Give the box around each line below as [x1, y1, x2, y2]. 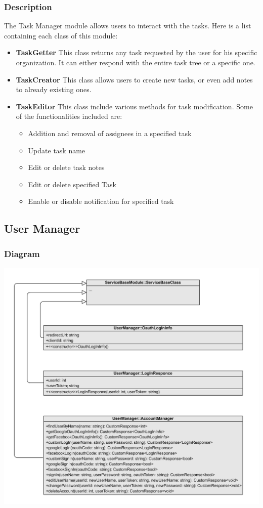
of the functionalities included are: [16, 111, 122, 121]
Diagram [4, 247, 40, 260]
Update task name [28, 145, 85, 155]
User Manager [4, 221, 80, 236]
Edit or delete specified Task [28, 179, 116, 189]
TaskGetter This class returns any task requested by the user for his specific [16, 47, 257, 58]
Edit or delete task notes [28, 162, 105, 173]
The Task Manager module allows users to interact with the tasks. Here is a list [4, 20, 251, 31]
